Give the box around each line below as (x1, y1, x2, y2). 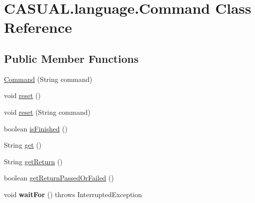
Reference (4, 17, 72, 37)
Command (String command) (4, 74, 92, 84)
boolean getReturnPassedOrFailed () (4, 173, 114, 183)
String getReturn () (4, 156, 63, 166)
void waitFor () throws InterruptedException (4, 189, 142, 199)
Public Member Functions (4, 51, 139, 66)
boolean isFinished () (4, 123, 68, 133)
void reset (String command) (4, 106, 90, 117)
